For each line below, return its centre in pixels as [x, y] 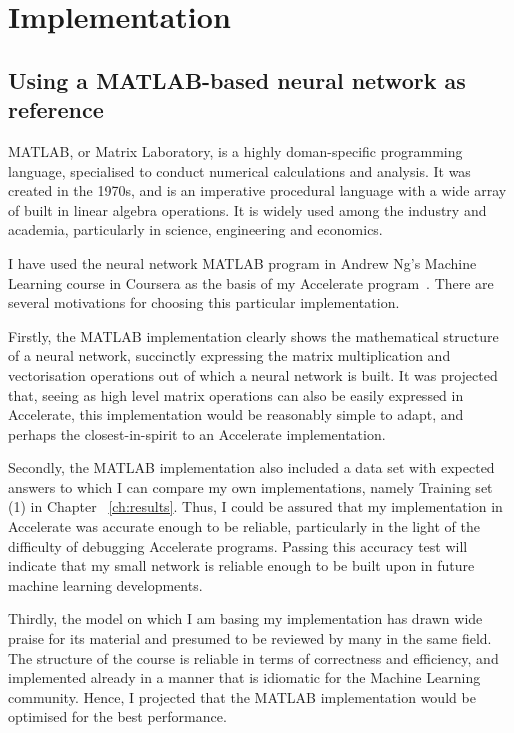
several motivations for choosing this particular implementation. [204, 302]
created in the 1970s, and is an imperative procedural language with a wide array [257, 190]
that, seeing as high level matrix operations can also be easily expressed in [236, 394]
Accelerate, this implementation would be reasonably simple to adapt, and [236, 414]
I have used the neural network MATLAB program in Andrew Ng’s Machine [242, 262]
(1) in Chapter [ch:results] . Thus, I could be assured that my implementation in [255, 506]
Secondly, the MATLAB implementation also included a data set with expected [251, 467]
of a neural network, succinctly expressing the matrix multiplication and [229, 355]
